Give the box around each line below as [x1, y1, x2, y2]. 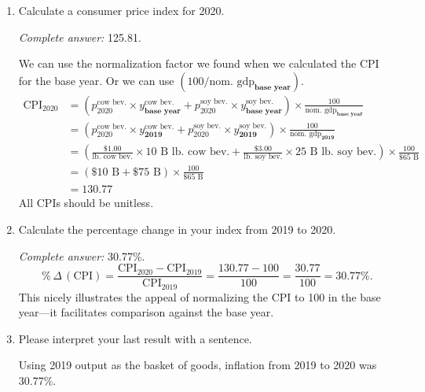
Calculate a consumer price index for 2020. [18, 2, 225, 18]
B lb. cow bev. [160, 146, 230, 158]
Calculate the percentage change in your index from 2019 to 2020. [18, 220, 336, 237]
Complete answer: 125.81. [18, 28, 141, 45]
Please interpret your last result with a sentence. [18, 330, 252, 346]
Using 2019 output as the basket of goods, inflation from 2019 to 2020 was [18, 357, 377, 373]
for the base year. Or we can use [18, 72, 174, 88]
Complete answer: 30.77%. [18, 247, 145, 264]
